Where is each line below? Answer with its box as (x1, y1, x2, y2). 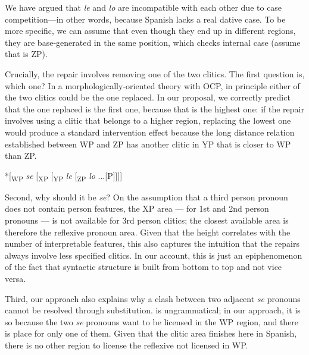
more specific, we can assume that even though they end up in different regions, (5, 24, 296, 37)
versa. (5, 272, 26, 284)
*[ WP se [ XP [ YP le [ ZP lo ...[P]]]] (5, 169, 123, 183)
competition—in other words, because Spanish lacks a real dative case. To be (5, 12, 286, 25)
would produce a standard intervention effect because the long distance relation (5, 125, 295, 138)
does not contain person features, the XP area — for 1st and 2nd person (5, 202, 269, 215)
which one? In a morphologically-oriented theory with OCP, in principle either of (5, 79, 300, 92)
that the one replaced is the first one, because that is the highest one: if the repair (5, 102, 304, 115)
